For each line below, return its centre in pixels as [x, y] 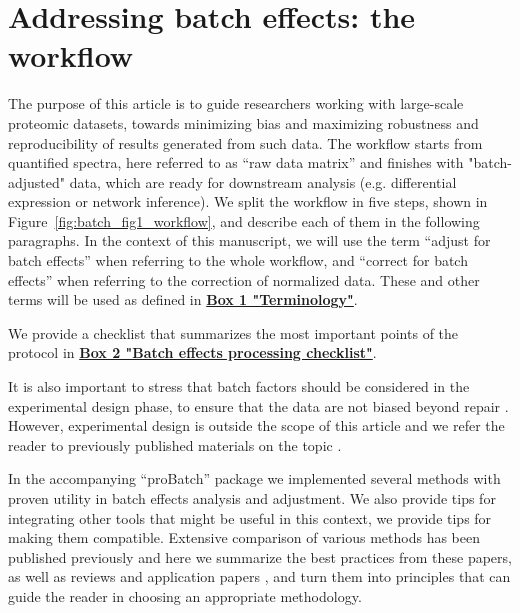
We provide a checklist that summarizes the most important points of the [233, 332]
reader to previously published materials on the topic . [175, 444]
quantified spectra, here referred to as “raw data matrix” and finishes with [236, 162]
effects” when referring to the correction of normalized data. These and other [244, 279]
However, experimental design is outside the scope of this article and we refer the [256, 425]
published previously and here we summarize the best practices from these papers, [260, 556]
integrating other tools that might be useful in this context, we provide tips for [250, 517]
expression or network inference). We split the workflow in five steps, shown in [248, 201]
